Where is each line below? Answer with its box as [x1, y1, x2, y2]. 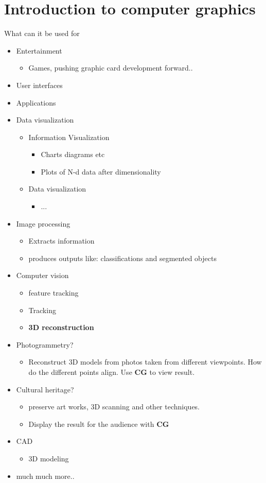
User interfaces [16, 79, 63, 90]
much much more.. [16, 470, 75, 481]
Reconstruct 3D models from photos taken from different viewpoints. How [28, 356, 262, 367]
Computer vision [16, 270, 69, 281]
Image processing [16, 218, 70, 229]
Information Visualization [28, 131, 110, 142]
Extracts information [28, 235, 95, 246]
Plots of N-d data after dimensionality [41, 166, 161, 177]
